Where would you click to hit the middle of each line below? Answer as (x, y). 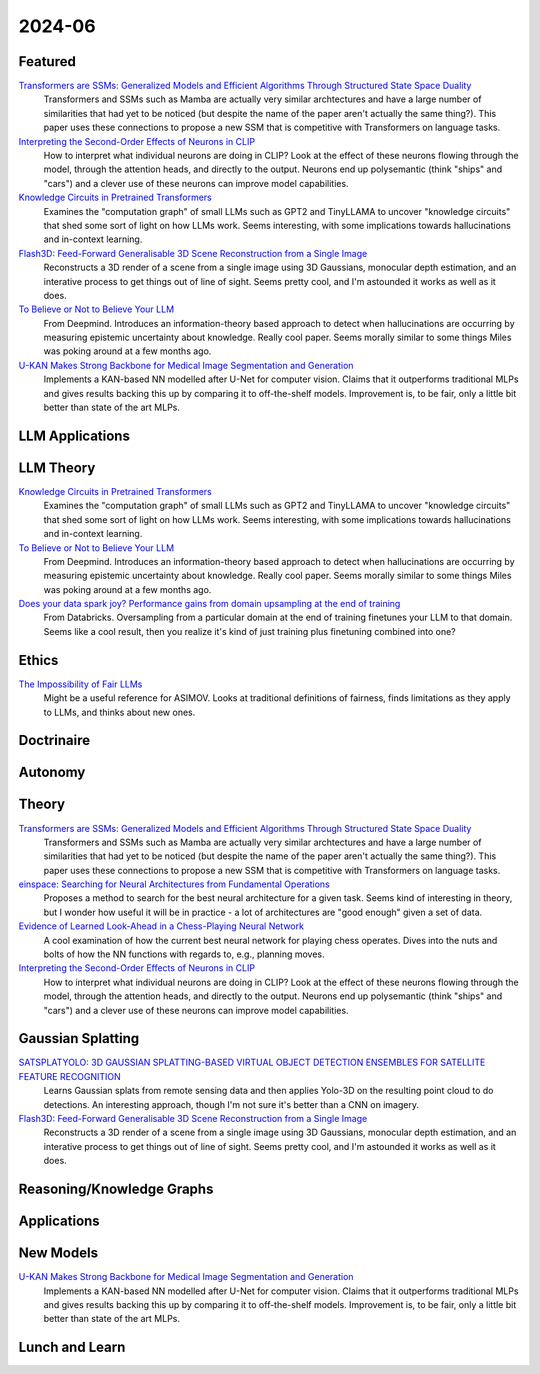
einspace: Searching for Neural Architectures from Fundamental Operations (174, 884)
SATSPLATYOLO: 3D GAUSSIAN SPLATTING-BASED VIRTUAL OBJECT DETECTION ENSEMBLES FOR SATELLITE (252, 1062)
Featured (47, 61)
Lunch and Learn (72, 1347)
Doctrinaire (54, 740)
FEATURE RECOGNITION (70, 1076)
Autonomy (52, 772)
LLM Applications (74, 435)
